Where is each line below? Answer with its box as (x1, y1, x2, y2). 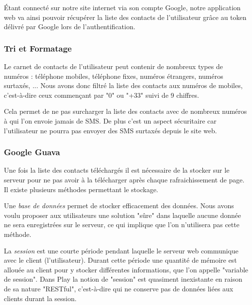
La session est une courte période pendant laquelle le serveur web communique (4, 245, 238, 255)
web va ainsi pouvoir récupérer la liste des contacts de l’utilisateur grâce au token (4, 12, 247, 22)
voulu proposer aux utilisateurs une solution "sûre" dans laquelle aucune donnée (4, 210, 241, 220)
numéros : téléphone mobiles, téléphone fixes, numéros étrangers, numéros (4, 71, 223, 81)
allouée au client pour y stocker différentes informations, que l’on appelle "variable (4, 264, 249, 274)
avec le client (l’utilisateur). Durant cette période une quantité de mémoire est (4, 255, 237, 265)
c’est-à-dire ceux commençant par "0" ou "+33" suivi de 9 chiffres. (4, 90, 199, 100)
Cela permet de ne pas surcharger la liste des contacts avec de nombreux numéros (4, 106, 247, 116)
